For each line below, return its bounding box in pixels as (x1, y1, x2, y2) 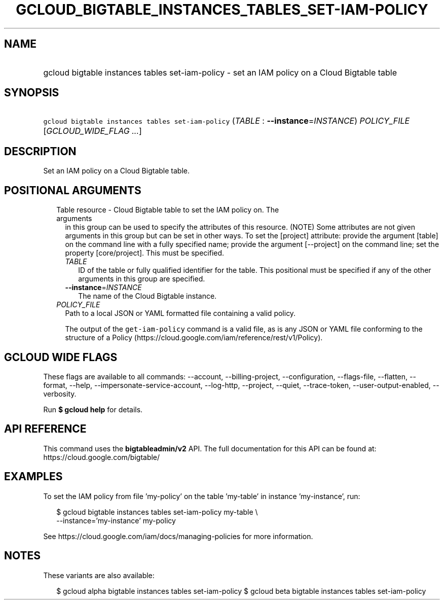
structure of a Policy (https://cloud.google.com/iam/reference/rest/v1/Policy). (65, 333, 323, 342)
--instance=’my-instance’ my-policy (56, 516, 176, 525)
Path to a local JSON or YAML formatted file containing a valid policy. (65, 309, 296, 318)
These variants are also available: (43, 571, 155, 580)
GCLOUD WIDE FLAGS (4, 350, 118, 364)
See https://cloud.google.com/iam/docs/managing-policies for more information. (43, 531, 313, 541)
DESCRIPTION (4, 145, 77, 158)
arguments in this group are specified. (78, 274, 205, 283)
